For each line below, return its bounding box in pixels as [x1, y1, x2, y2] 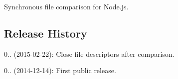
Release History [4, 25, 87, 40]
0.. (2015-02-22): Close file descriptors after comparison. [4, 48, 175, 59]
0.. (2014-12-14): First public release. [4, 65, 116, 76]
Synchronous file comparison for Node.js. [4, 1, 129, 11]
